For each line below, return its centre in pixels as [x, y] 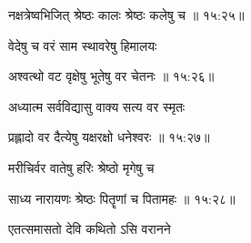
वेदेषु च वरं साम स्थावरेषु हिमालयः [83, 45]
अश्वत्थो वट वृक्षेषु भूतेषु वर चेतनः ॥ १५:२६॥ [111, 76]
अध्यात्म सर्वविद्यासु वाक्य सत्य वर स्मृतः [97, 106]
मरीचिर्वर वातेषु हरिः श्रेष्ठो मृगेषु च [81, 167]
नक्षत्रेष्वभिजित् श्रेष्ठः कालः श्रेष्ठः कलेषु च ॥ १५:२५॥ [126, 15]
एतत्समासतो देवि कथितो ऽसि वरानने [90, 229]
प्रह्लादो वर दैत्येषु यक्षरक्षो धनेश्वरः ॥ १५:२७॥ [109, 137]
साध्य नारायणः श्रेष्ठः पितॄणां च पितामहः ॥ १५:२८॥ [122, 198]
